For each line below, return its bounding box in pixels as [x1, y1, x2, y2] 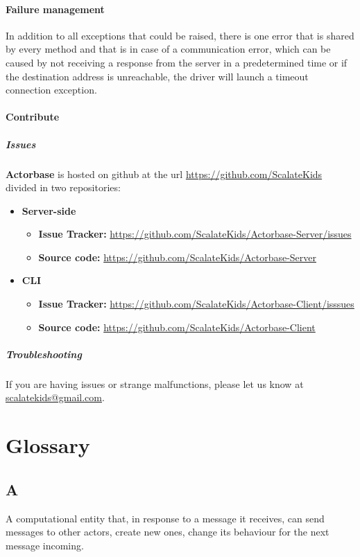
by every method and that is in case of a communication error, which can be [6, 42, 331, 56]
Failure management [6, 1, 105, 16]
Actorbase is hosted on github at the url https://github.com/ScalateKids [6, 166, 323, 181]
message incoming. [6, 538, 84, 552]
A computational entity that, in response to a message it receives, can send [6, 511, 325, 525]
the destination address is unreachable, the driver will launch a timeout [6, 69, 309, 83]
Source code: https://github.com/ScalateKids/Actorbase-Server [38, 249, 316, 264]
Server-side [22, 203, 76, 218]
